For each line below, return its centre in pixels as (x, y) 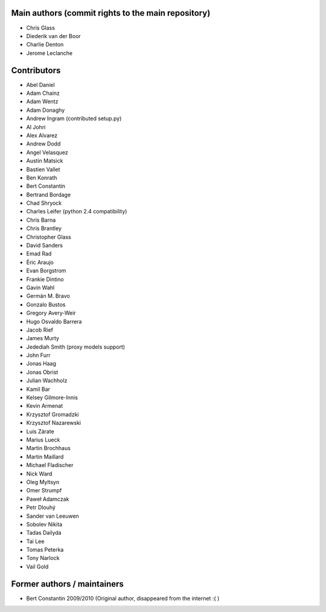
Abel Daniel (40, 85)
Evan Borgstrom (46, 271)
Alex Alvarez (42, 135)
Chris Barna (41, 220)
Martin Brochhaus (48, 448)
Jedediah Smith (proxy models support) (76, 347)
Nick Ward (39, 474)
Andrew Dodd (43, 144)
